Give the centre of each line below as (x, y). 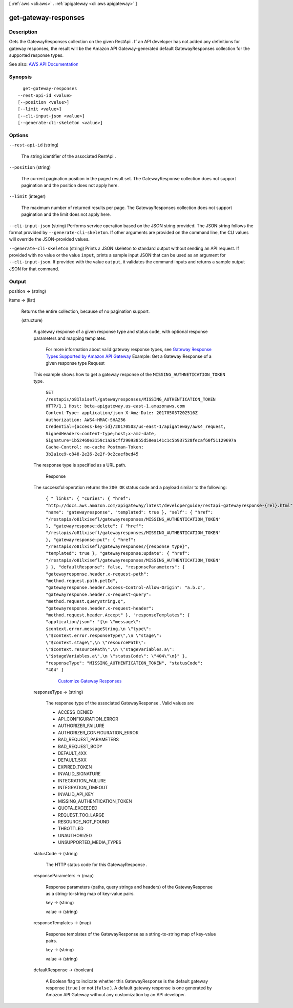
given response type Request (75, 363)
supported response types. (36, 55)
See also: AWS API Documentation (44, 64)
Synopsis (20, 77)
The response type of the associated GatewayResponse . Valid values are (120, 703)
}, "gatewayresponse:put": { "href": (91, 539)
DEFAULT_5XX (72, 760)
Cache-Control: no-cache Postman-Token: (95, 447)
